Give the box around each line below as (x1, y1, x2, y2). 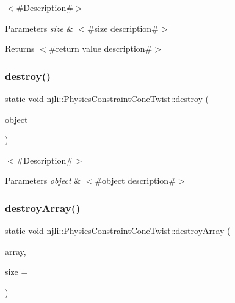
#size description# (87, 21, 159, 34)
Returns (5, 42, 35, 55)
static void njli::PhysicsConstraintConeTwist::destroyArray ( (5, 224, 231, 237)
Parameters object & (5, 174, 81, 187)
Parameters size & (5, 21, 73, 34)
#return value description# (48, 42, 153, 55)
